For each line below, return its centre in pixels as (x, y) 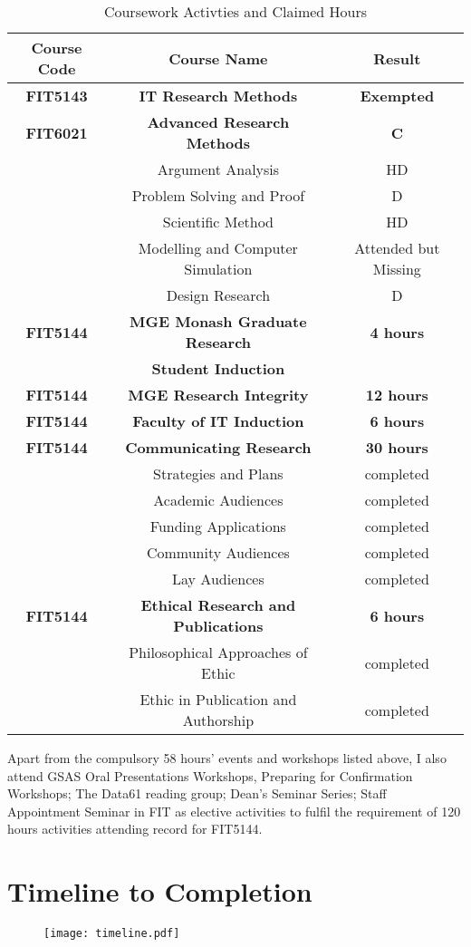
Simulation (218, 269)
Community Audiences (218, 552)
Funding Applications (218, 526)
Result (397, 58)
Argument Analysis (218, 169)
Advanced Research (218, 122)
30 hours (397, 447)
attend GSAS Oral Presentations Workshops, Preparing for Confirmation (210, 775)
